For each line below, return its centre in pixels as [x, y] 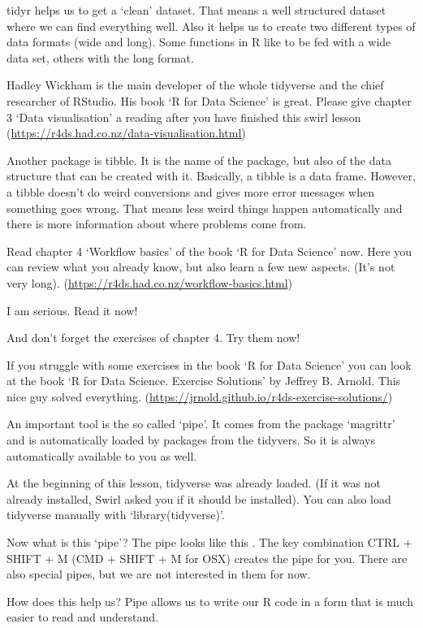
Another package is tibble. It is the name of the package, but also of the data [199, 160]
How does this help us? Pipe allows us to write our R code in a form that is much [210, 601]
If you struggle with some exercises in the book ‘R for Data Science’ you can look [209, 364]
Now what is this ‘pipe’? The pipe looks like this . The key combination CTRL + [209, 542]
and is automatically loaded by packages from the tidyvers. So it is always [191, 440]
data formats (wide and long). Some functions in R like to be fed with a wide [199, 42]
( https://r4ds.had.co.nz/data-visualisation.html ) [126, 133]
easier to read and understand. [82, 617]
